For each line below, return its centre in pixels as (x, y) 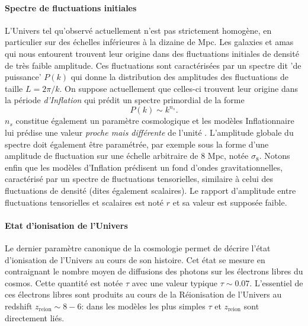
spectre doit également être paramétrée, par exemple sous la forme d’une (137, 144)
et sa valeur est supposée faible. (230, 202)
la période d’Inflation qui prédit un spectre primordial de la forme (125, 100)
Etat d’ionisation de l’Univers (66, 225)
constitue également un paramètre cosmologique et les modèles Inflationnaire (155, 121)
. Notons (275, 156)
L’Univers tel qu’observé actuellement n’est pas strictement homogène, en (138, 30)
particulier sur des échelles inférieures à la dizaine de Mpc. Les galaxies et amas (149, 42)
